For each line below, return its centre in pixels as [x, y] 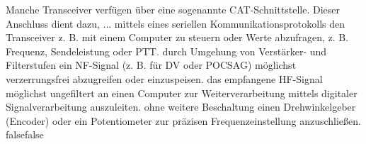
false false [25, 134]
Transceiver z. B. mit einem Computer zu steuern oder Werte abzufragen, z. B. [177, 37]
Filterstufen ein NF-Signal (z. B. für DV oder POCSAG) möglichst [151, 65]
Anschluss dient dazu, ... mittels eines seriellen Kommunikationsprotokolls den [176, 23]
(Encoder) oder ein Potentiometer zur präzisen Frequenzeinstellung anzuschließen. [183, 120]
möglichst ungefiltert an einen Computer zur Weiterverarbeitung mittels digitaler [182, 93]
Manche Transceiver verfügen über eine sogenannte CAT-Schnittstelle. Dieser [173, 9]
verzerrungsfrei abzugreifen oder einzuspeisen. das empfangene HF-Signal [164, 78]
